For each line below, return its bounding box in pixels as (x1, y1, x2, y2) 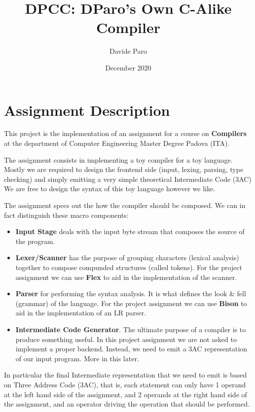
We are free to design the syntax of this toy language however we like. (4, 183, 216, 194)
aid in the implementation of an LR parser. (15, 308, 146, 318)
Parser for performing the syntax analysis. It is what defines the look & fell (15, 288, 246, 299)
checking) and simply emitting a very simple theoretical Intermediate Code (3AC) (4, 173, 252, 184)
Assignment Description (4, 100, 170, 120)
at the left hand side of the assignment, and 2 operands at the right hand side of (4, 389, 247, 399)
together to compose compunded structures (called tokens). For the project (15, 262, 242, 272)
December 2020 (105, 62, 151, 72)
